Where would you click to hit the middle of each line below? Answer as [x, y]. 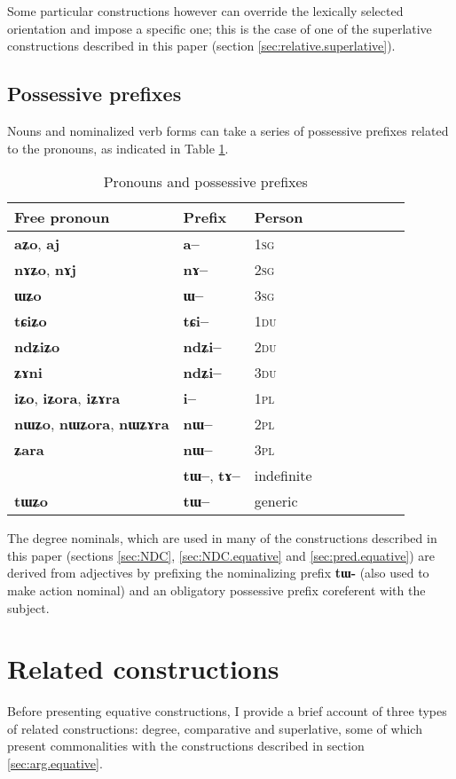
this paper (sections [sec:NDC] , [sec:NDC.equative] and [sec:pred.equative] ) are [221, 555]
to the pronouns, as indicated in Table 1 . [118, 148]
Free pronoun [62, 217]
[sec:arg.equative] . [55, 763]
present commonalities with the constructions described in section [186, 746]
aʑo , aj [37, 244]
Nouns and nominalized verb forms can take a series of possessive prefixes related [228, 130]
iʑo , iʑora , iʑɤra [67, 398]
